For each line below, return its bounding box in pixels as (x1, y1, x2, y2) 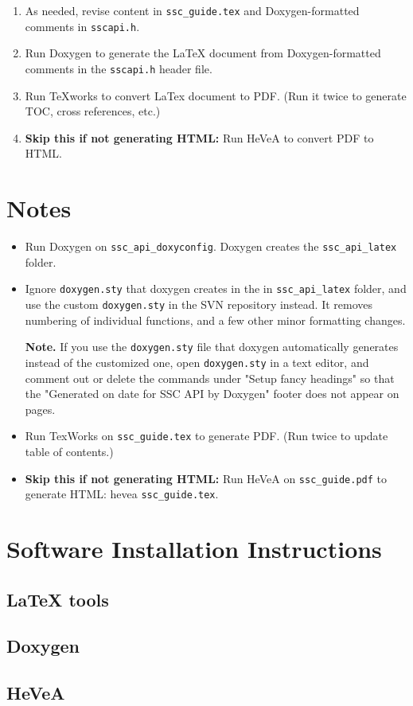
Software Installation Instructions (6, 532, 382, 565)
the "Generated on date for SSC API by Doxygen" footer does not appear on (25, 385, 399, 402)
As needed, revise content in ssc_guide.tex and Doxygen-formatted (25, 2, 360, 18)
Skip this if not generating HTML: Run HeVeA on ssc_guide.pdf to (25, 470, 388, 486)
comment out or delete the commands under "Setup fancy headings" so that (25, 369, 395, 386)
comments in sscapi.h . (25, 18, 140, 34)
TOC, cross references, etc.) (25, 103, 161, 119)
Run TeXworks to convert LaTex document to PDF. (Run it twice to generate (25, 87, 407, 103)
